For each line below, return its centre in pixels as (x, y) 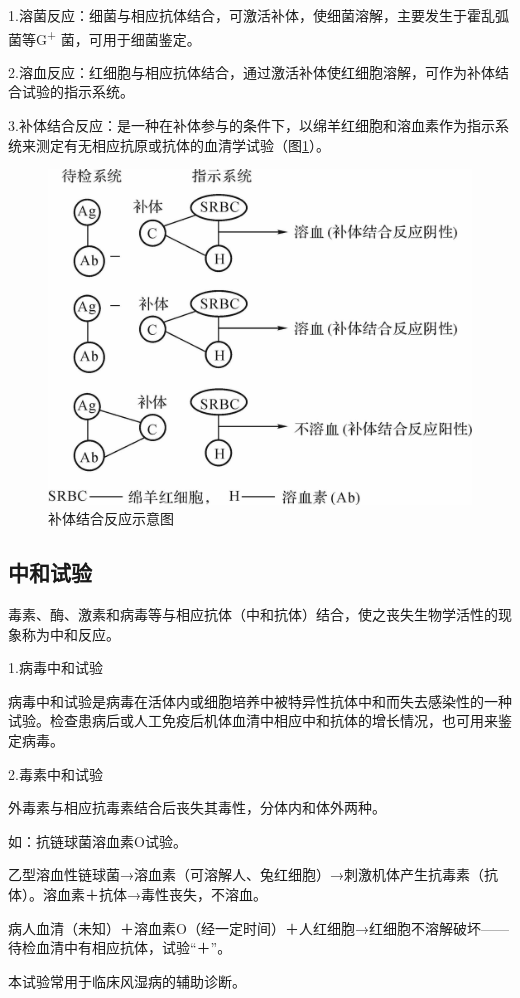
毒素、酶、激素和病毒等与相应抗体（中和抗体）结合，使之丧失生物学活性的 (253, 614)
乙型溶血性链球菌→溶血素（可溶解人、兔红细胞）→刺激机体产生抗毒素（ (246, 874)
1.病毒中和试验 (55, 667)
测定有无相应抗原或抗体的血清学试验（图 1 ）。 (182, 144)
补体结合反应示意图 (111, 518)
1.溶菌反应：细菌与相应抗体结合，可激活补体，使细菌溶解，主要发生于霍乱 (251, 15)
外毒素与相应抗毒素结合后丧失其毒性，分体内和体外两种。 (197, 807)
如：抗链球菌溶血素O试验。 (97, 840)
